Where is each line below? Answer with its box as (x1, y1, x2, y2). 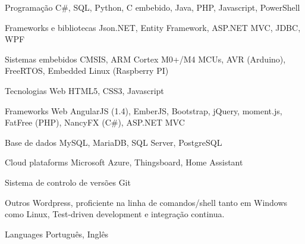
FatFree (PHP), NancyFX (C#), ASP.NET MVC (5, 116, 185, 129)
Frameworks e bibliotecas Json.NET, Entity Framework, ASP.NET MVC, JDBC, (5, 21, 301, 33)
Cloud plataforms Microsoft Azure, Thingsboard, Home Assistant (5, 156, 243, 168)
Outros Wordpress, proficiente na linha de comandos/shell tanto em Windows (5, 196, 288, 208)
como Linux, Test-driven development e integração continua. (5, 208, 225, 220)
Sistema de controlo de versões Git (5, 176, 131, 188)
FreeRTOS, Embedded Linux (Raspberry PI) (5, 64, 169, 77)
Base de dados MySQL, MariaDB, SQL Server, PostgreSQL (5, 136, 222, 148)
